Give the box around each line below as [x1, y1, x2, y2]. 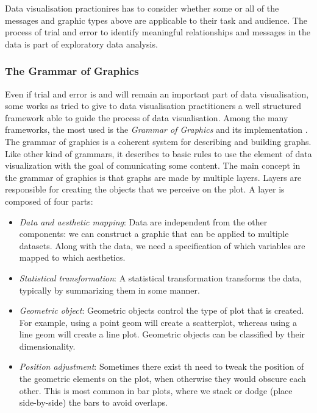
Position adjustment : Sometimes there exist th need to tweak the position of [19, 360, 304, 373]
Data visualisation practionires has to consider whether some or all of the [5, 2, 279, 14]
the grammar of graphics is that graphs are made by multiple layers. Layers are [5, 171, 302, 183]
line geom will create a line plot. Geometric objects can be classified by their [19, 328, 305, 341]
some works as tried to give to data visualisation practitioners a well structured [5, 99, 302, 112]
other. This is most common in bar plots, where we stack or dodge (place [19, 384, 293, 397]
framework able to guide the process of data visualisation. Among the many [5, 111, 288, 124]
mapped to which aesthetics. [19, 251, 126, 264]
